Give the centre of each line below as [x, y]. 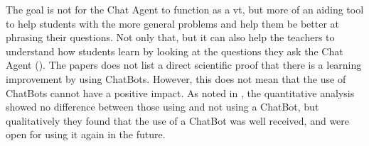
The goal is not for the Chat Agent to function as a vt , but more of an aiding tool [185, 9]
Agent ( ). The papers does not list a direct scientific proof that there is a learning [184, 65]
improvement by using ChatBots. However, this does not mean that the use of [176, 78]
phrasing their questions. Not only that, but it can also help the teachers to [170, 37]
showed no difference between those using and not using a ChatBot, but [162, 107]
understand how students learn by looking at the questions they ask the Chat [175, 51]
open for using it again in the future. [86, 134]
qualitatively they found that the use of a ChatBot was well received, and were [178, 120]
